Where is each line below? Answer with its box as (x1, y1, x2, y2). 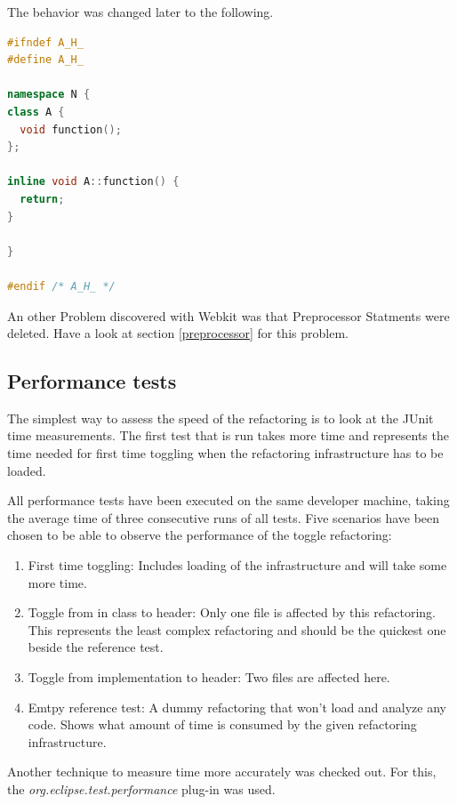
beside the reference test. (28, 638, 164, 656)
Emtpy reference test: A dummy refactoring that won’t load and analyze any (28, 697, 446, 716)
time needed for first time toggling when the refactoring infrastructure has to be (7, 444, 444, 462)
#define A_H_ (7, 53, 84, 67)
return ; (20, 192, 65, 205)
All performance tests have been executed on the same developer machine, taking (7, 491, 450, 510)
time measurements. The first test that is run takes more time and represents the (7, 426, 449, 445)
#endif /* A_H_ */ (7, 279, 116, 293)
